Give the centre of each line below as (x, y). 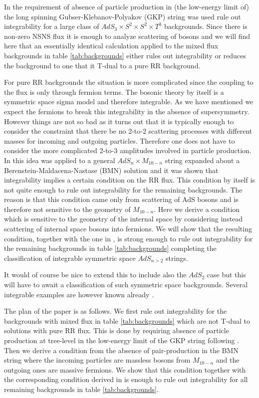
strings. (177, 258)
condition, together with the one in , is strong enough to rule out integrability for (129, 238)
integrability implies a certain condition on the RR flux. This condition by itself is (129, 180)
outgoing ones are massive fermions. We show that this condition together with (125, 369)
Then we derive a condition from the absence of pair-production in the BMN (121, 350)
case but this (226, 275)
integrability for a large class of (52, 26)
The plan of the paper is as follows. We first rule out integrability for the (116, 311)
